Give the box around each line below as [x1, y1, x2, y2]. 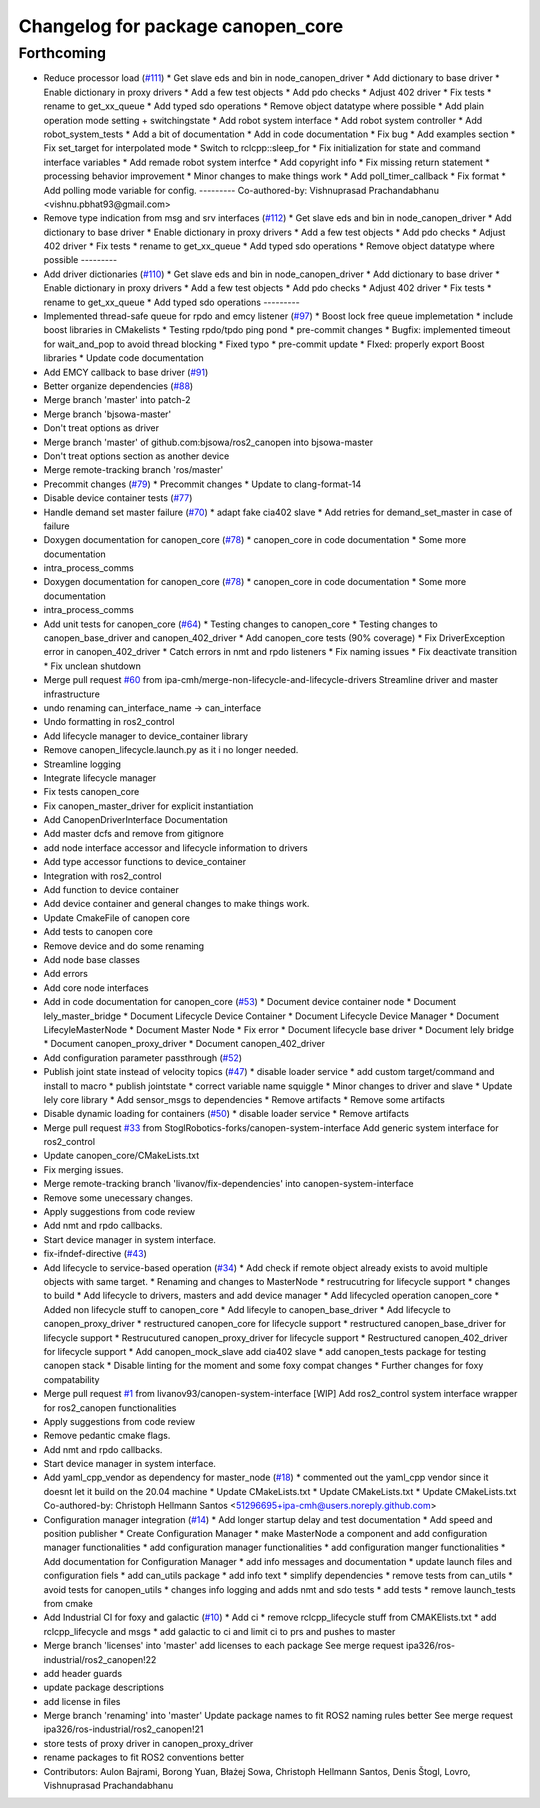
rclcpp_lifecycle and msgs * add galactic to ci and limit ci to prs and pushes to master [43, 1625, 396, 1637]
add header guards [43, 1667, 123, 1679]
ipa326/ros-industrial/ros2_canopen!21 [43, 1723, 204, 1735]
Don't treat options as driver [43, 422, 160, 434]
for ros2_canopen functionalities [43, 1401, 177, 1414]
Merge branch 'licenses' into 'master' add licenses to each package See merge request [43, 1640, 404, 1652]
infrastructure [43, 688, 100, 700]
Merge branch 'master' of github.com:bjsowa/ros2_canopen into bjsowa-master [43, 436, 374, 448]
